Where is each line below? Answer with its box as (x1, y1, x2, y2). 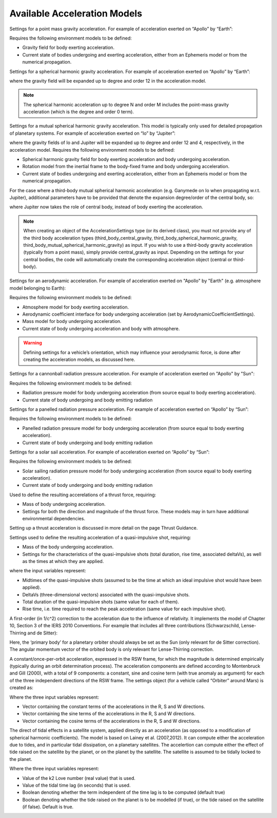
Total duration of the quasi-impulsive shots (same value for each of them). (22, 598, 180, 605)
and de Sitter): (27, 630, 58, 636)
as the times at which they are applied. (22, 558, 104, 564)
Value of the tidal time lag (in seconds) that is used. (22, 782, 131, 788)
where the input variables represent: (9, 568, 87, 574)
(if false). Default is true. (22, 804, 74, 810)
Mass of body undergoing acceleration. (22, 501, 106, 507)
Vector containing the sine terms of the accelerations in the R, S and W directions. (22, 711, 196, 717)
